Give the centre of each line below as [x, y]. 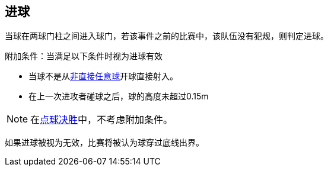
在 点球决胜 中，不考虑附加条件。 [102, 120]
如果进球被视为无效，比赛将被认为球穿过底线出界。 [104, 143]
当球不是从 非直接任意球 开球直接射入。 [103, 76]
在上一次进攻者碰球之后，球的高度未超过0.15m [119, 96]
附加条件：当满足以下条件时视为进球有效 [84, 56]
